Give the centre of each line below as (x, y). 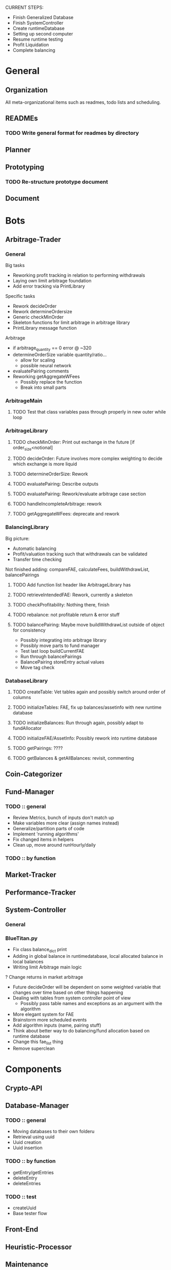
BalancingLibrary (27, 527)
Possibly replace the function (51, 382)
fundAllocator (27, 728)
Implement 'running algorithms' (46, 834)
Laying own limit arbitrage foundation (52, 281)
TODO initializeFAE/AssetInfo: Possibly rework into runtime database (85, 738)
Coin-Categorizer (34, 774)
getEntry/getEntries (33, 1172)
